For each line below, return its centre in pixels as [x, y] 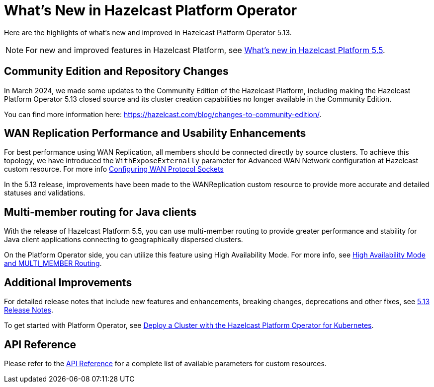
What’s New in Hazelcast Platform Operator [151, 10]
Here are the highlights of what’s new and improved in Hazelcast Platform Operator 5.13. [148, 32]
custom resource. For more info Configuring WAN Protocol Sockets [114, 169]
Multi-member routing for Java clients [100, 212]
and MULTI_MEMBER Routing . [53, 263]
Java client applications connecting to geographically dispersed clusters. [124, 240]
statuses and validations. [45, 193]
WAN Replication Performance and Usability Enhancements [155, 133]
